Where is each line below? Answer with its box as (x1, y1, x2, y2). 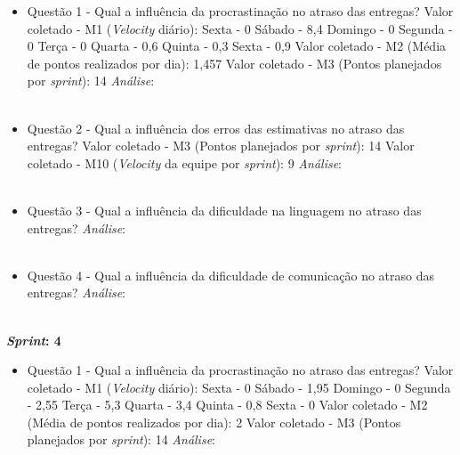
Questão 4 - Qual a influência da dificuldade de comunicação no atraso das (27, 265, 435, 284)
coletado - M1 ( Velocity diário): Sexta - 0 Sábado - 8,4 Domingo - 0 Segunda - (27, 19, 453, 37)
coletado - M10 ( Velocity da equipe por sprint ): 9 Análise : (27, 153, 343, 172)
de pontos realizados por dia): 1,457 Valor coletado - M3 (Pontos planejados (27, 53, 442, 72)
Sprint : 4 (6, 330, 61, 349)
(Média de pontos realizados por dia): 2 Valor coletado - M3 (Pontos (27, 412, 401, 431)
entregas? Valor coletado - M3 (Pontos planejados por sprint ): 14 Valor (27, 136, 415, 155)
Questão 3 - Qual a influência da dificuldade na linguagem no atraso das (27, 200, 422, 219)
